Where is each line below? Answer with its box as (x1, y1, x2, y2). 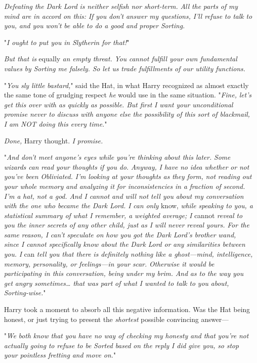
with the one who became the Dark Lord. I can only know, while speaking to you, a (4, 200, 253, 211)
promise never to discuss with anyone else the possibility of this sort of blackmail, (4, 109, 250, 119)
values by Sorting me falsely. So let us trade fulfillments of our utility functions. (4, 63, 246, 73)
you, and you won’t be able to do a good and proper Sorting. (4, 20, 185, 31)
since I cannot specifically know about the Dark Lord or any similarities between (4, 239, 246, 249)
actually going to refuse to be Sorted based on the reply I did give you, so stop (4, 340, 239, 350)
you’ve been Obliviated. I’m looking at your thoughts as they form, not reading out (4, 171, 252, 181)
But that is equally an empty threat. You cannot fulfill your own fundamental (4, 53, 237, 64)
